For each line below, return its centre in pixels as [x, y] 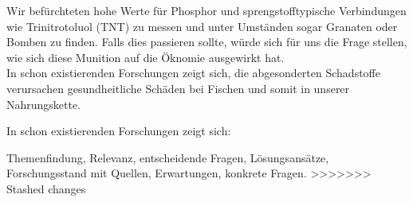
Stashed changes [46, 188]
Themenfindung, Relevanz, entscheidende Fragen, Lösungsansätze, [168, 157]
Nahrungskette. [44, 104]
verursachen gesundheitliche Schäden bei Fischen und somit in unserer [178, 88]
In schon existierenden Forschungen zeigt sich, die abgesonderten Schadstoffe [193, 73]
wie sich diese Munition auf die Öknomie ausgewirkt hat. [146, 57]
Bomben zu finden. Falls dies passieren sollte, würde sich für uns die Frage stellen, [207, 42]
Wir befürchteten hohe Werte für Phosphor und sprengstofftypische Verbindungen [206, 10]
